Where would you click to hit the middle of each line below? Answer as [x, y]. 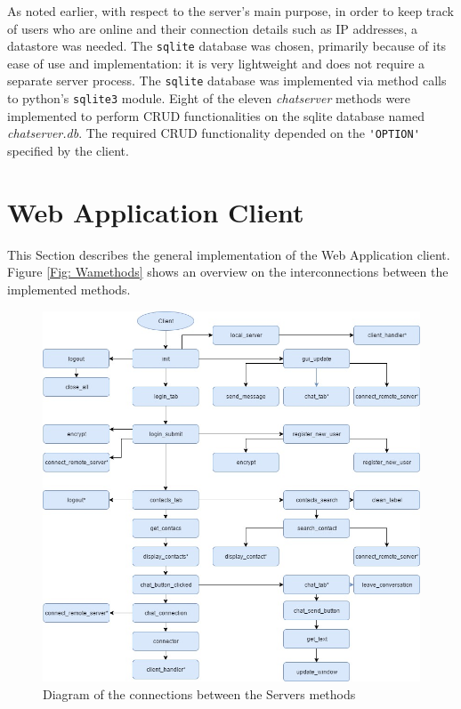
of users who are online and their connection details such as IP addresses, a [212, 28]
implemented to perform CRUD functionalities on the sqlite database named [216, 115]
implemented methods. [69, 289]
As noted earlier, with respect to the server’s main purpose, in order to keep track [230, 11]
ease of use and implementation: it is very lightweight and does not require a [216, 63]
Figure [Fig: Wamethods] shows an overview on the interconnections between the [228, 272]
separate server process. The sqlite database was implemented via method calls [227, 81]
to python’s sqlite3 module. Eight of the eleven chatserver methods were [209, 98]
